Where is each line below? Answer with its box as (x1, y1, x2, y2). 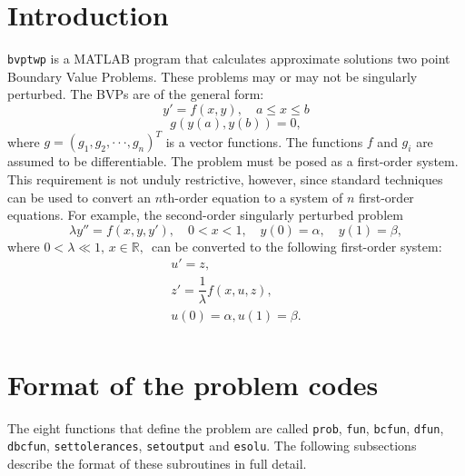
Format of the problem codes (7, 365, 379, 402)
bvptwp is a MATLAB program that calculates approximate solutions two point (7, 49, 450, 68)
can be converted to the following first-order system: (151, 236, 442, 255)
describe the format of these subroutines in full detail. (7, 454, 307, 473)
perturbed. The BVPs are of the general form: (7, 84, 264, 104)
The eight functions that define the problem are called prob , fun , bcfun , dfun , (7, 418, 444, 437)
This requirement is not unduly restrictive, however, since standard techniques (7, 170, 443, 189)
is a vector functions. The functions (165, 132, 363, 151)
